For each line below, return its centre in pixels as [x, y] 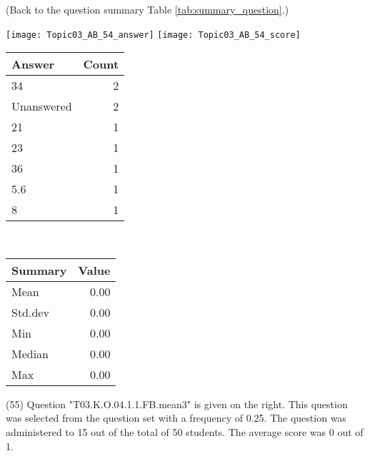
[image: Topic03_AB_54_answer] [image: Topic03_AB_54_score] [153, 35]
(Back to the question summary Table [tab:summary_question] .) [147, 9]
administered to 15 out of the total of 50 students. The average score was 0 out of [185, 432]
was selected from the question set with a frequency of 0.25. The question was [176, 418]
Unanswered [42, 106]
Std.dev [30, 312]
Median [30, 353]
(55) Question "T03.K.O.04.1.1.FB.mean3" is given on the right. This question [177, 404]
